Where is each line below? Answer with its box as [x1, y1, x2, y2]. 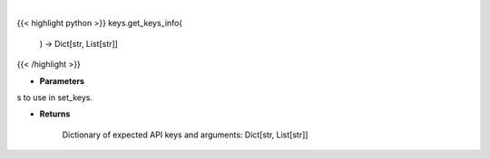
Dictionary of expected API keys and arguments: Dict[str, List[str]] [62, 129, 309, 140]
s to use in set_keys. [16, 91, 93, 103]
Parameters [39, 75, 85, 86]
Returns [39, 108, 71, 119]
